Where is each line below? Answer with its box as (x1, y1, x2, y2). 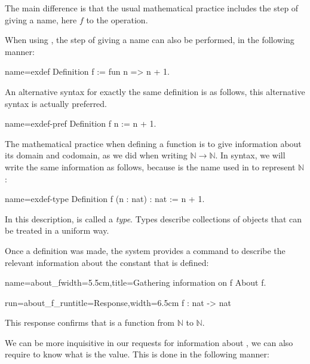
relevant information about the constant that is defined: (5, 256, 209, 268)
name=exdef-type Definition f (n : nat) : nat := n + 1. (5, 192, 205, 205)
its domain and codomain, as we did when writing (5, 149, 188, 161)
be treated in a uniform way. (5, 224, 109, 237)
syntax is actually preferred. (5, 97, 108, 109)
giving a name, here (5, 13, 77, 26)
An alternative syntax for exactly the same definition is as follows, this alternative (5, 85, 305, 97)
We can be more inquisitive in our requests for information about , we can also (5, 336, 293, 348)
